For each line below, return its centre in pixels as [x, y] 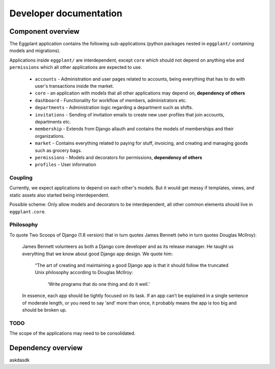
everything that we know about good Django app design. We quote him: [98, 254]
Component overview [45, 31]
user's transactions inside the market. [74, 86]
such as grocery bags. [59, 150]
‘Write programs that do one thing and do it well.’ [99, 284]
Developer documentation [66, 13]
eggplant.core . [28, 211]
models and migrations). [35, 51]
